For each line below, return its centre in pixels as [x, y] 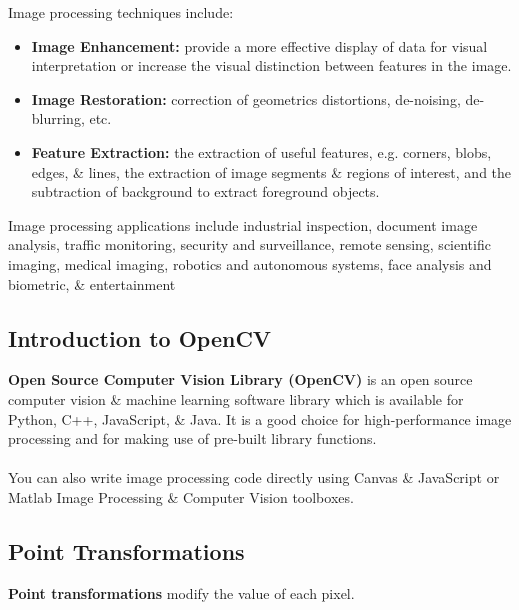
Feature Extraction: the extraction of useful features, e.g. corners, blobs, [261, 151]
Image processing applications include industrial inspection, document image [243, 224]
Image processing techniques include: [121, 12]
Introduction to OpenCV [140, 337]
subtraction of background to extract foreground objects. [205, 191]
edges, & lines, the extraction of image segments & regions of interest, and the [271, 171]
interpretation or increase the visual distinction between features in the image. [271, 65]
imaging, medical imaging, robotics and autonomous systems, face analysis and [250, 263]
